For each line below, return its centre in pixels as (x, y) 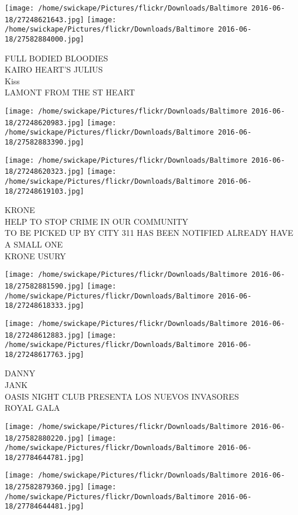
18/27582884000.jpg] (45, 39)
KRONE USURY (35, 255)
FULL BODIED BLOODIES (56, 58)
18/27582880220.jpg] (45, 438)
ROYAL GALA (32, 408)
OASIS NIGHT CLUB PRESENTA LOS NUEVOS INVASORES (122, 396)
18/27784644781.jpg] (45, 457)
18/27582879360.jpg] (45, 487)
